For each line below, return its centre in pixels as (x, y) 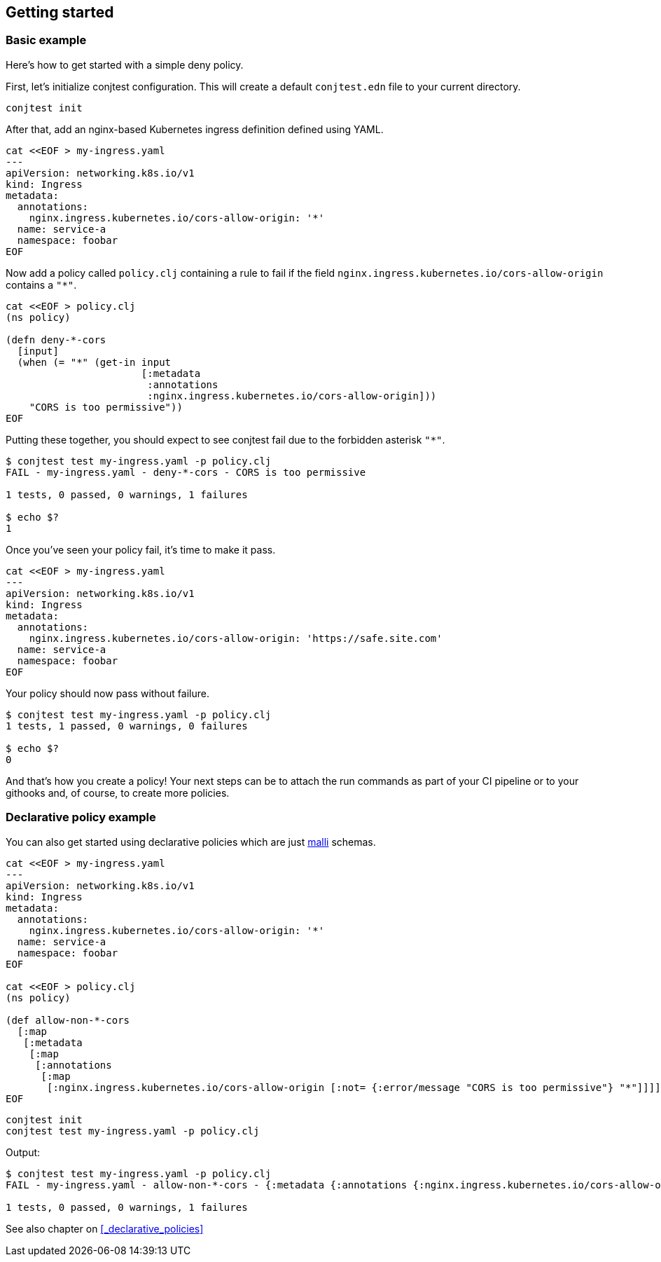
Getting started (60, 12)
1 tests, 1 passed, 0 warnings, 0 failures (127, 726)
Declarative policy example (81, 817)
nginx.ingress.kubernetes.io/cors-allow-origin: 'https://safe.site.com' (236, 638)
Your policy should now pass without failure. (107, 693)
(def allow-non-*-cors (68, 1020)
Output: (23, 1152)
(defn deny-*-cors (56, 339)
